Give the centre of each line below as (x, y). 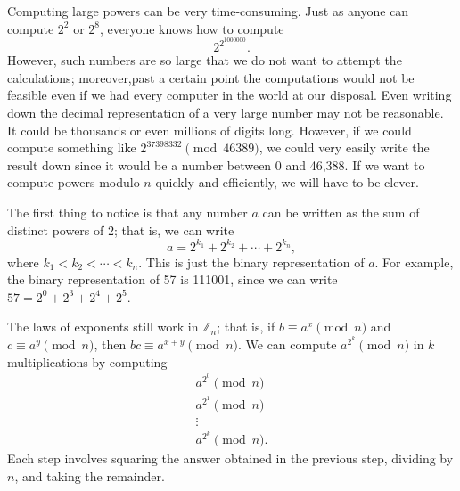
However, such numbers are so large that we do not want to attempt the (205, 60)
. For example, (414, 262)
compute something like (72, 147)
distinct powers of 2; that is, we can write (121, 229)
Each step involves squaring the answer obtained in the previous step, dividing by (230, 458)
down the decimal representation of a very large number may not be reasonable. (226, 113)
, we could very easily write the (344, 147)
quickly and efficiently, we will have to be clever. (287, 182)
